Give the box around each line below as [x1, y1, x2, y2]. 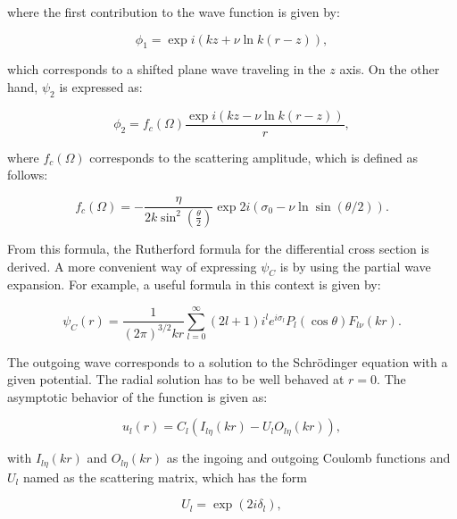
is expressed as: [59, 77, 143, 96]
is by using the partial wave [279, 256, 431, 275]
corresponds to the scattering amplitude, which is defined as [89, 147, 418, 166]
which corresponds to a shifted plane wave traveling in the [7, 60, 326, 79]
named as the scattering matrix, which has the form [22, 467, 307, 486]
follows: [7, 165, 48, 184]
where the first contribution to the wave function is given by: [7, 3, 340, 21]
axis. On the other [339, 60, 440, 79]
